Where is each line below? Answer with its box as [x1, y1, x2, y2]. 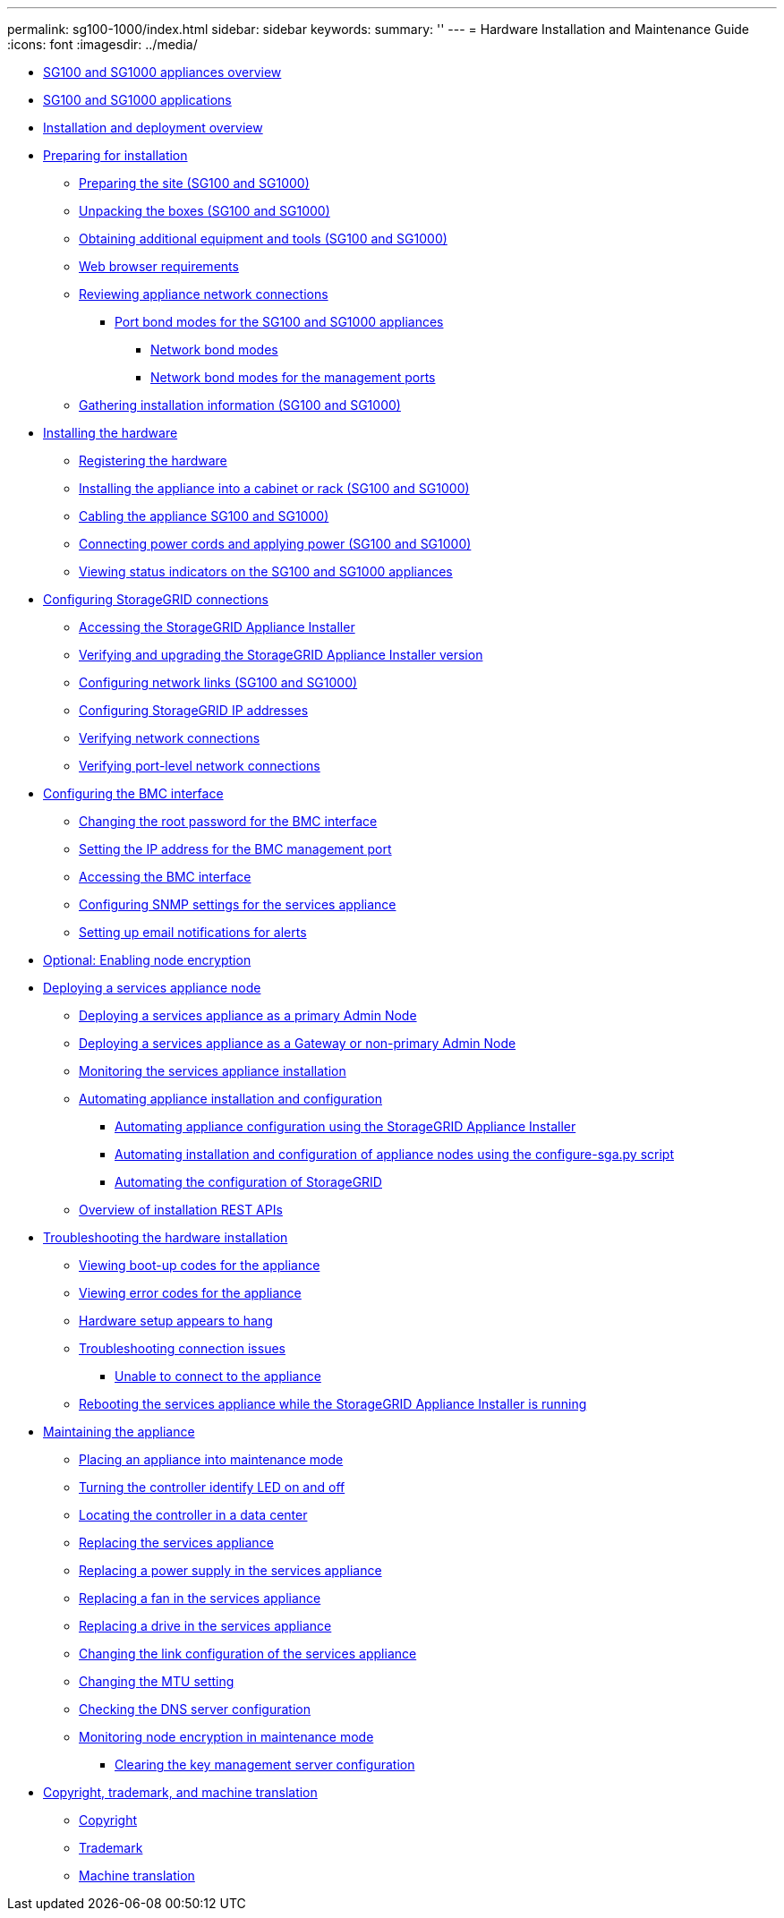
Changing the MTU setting [79, 1674, 234, 1689]
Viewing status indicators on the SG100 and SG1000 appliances [79, 564, 453, 579]
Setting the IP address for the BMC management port [79, 841, 392, 857]
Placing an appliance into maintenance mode [79, 1452, 344, 1467]
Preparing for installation [43, 148, 188, 163]
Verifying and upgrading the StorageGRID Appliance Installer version [79, 647, 483, 662]
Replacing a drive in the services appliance [79, 1618, 332, 1633]
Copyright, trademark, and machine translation [43, 1785, 318, 1800]
